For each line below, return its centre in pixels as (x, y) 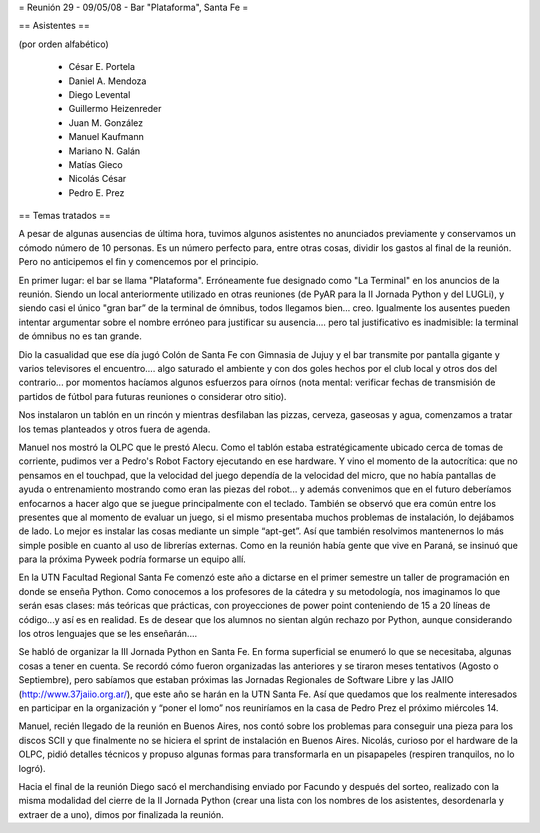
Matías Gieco (96, 164)
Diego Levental (99, 94)
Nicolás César (97, 179)
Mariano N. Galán (104, 151)
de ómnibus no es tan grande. (80, 336)
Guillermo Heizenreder (115, 109)
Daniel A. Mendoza (107, 81)
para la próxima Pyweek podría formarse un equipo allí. (132, 559)
